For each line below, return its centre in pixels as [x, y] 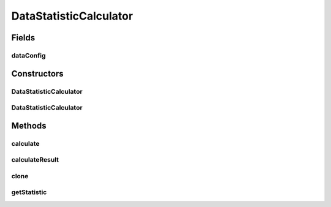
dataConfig [29, 55]
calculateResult [35, 160]
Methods [29, 126]
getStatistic [29, 192]
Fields [23, 38]
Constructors [37, 73]
